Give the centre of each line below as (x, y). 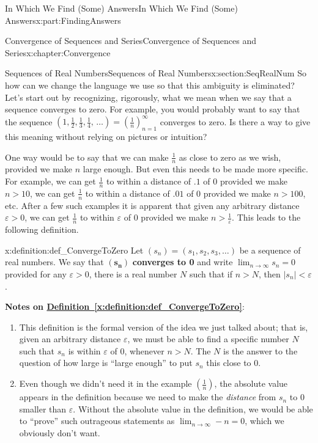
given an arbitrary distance (70, 339)
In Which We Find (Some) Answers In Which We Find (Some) (121, 8)
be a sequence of (270, 250)
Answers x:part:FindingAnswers (63, 20)
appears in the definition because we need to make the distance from (148, 397)
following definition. (42, 229)
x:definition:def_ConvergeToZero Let (74, 250)
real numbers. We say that (54, 262)
